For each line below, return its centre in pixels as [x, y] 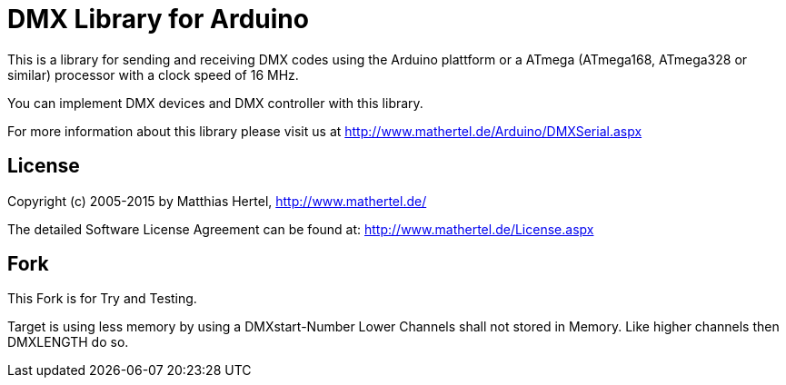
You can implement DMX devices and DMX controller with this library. [215, 103]
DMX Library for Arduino [158, 19]
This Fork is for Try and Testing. [102, 299]
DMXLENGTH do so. [68, 342]
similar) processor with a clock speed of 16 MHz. [153, 74]
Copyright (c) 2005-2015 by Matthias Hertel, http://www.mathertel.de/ [217, 201]
